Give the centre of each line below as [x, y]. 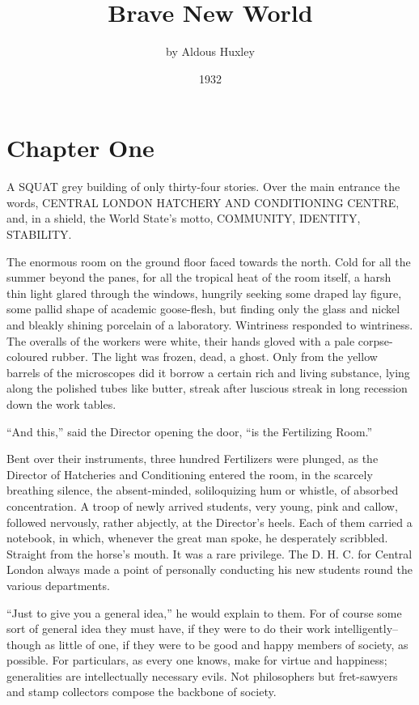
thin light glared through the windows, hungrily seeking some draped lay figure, [204, 293]
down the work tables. [61, 403]
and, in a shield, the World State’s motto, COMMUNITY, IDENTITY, [184, 218]
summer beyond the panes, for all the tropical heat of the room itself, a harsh [199, 277]
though [24, 644]
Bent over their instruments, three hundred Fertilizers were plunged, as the [193, 459]
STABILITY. [39, 234]
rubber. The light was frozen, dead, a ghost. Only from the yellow [215, 357]
